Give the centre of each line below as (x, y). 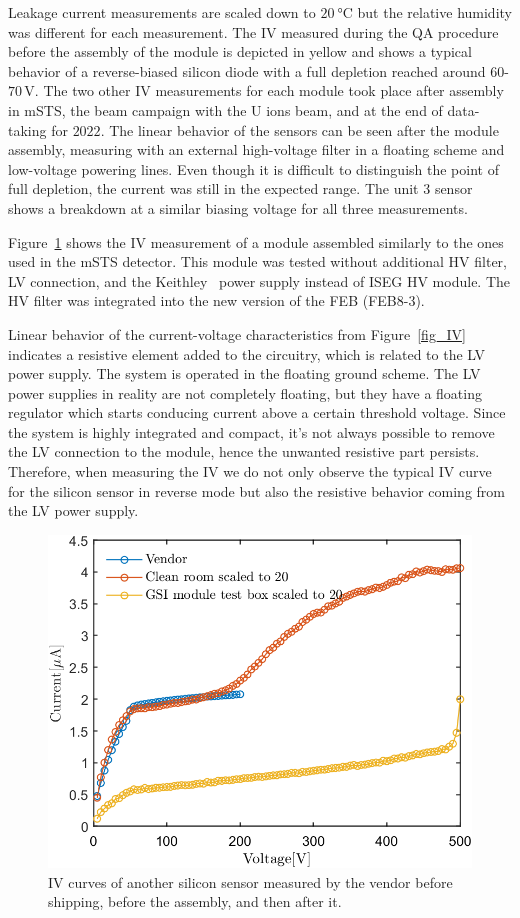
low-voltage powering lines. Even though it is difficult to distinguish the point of (253, 168)
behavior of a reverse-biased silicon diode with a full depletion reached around (247, 70)
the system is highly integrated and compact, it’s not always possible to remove (251, 431)
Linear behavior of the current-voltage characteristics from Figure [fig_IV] (237, 333)
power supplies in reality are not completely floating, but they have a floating (245, 392)
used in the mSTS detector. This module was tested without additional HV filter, (257, 261)
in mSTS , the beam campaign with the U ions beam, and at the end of (225, 109)
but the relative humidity (434, 12)
